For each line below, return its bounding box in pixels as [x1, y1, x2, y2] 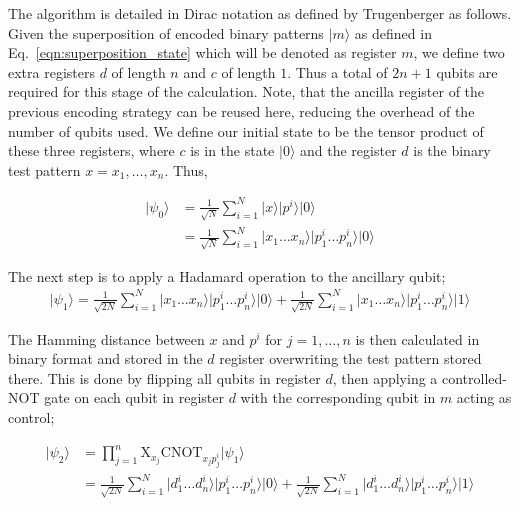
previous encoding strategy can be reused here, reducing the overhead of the [8, 100, 475, 121]
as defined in [354, 22, 432, 43]
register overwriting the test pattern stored [219, 348, 482, 369]
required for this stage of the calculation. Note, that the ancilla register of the [8, 81, 485, 102]
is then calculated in [355, 328, 480, 349]
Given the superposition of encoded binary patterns [8, 22, 324, 43]
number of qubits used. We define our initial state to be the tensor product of [8, 120, 484, 141]
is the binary [413, 140, 491, 161]
